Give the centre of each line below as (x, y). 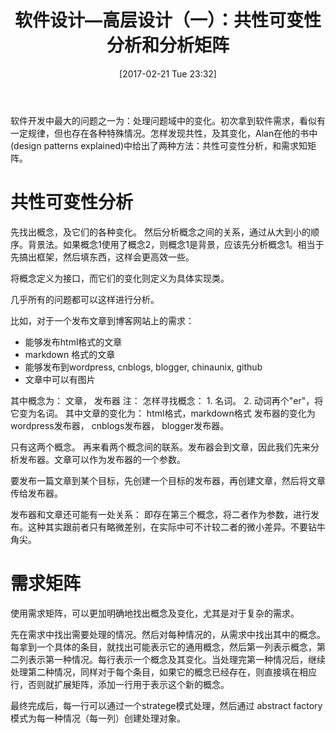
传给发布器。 (36, 493)
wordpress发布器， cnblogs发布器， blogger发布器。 (120, 425)
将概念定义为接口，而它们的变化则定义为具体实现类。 (120, 278)
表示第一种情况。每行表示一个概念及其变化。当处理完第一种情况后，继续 (176, 659)
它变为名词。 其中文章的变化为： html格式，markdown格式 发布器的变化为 (163, 413)
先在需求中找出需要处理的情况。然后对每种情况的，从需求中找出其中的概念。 (168, 634)
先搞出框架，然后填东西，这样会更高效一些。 (102, 257)
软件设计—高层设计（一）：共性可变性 (168, 20)
